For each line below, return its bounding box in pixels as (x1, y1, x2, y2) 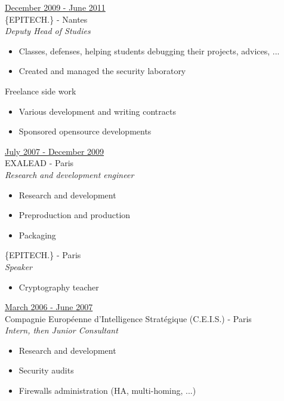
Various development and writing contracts (18, 105, 176, 117)
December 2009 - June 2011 (5, 1, 106, 13)
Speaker (5, 260, 32, 273)
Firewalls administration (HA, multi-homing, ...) (18, 384, 196, 397)
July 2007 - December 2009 (5, 145, 104, 157)
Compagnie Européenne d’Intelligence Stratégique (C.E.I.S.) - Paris (5, 312, 252, 325)
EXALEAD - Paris (5, 157, 74, 169)
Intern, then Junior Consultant (5, 324, 118, 336)
